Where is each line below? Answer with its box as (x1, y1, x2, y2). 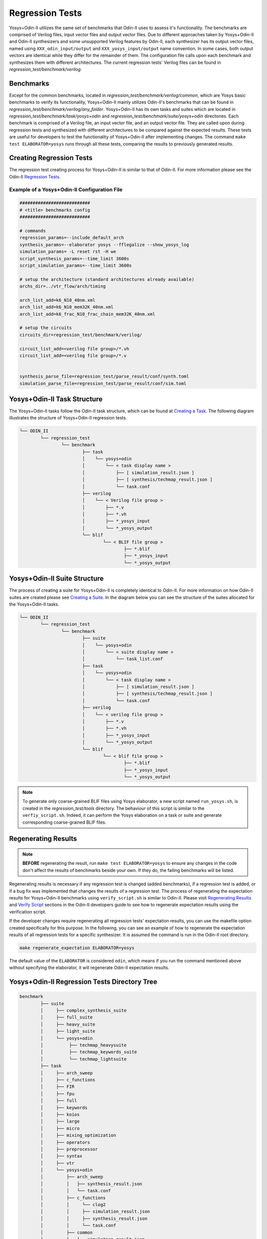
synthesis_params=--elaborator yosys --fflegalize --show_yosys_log (19, 242, 189, 247)
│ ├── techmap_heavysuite (40, 1042, 127, 1048)
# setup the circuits (19, 325, 72, 331)
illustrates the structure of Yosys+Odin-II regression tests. (9, 415, 127, 421)
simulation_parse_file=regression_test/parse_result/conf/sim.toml (19, 381, 187, 386)
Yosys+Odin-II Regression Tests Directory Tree (9, 978, 158, 986)
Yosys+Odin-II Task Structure (9, 394, 103, 403)
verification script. (9, 908, 46, 914)
